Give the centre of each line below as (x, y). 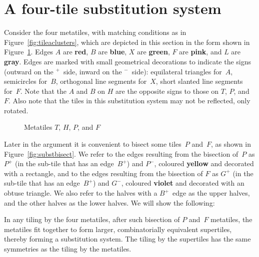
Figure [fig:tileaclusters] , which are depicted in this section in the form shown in (127, 42)
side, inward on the (92, 71)
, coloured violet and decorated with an (183, 183)
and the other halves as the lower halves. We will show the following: (109, 202)
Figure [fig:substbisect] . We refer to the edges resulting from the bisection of (121, 153)
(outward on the (29, 71)
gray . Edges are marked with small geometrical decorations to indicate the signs (128, 61)
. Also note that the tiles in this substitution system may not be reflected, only (129, 101)
